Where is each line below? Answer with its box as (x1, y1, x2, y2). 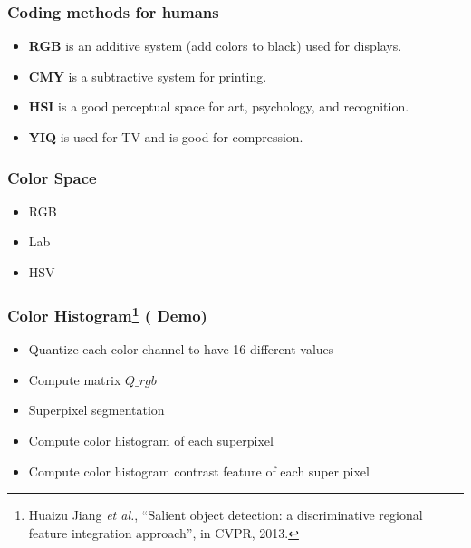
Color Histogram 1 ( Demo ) (7, 302, 207, 326)
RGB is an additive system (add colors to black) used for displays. (28, 36, 402, 55)
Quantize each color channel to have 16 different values (28, 340, 334, 359)
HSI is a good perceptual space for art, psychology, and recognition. (28, 97, 409, 116)
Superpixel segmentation (28, 400, 165, 419)
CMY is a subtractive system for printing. (28, 66, 267, 85)
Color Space (7, 166, 97, 188)
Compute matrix (28, 370, 121, 389)
